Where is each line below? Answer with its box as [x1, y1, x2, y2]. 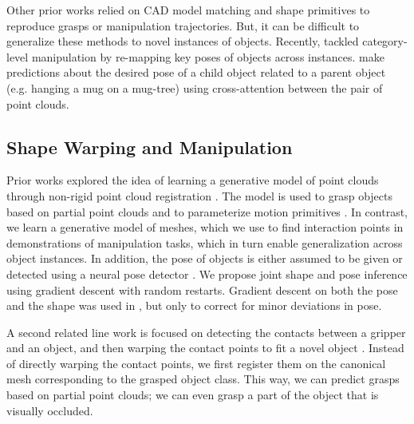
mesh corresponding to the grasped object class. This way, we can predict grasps [6, 371, 400, 387]
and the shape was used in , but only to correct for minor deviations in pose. [6, 297, 382, 314]
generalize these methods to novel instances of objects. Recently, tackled [6, 33, 359, 50]
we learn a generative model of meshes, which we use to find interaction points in [6, 219, 404, 236]
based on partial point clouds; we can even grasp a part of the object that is [6, 386, 379, 403]
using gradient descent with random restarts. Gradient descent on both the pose [6, 281, 398, 298]
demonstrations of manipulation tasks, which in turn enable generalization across [6, 234, 403, 251]
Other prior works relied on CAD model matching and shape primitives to [6, 2, 370, 18]
